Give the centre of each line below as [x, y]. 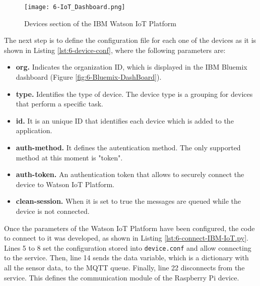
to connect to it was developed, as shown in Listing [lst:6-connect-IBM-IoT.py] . [126, 238]
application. [34, 130]
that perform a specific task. [59, 104]
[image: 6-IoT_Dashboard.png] [75, 7]
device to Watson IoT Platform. [65, 184]
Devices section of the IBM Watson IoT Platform [100, 23]
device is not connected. [53, 211]
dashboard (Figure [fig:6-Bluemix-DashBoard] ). [89, 77]
